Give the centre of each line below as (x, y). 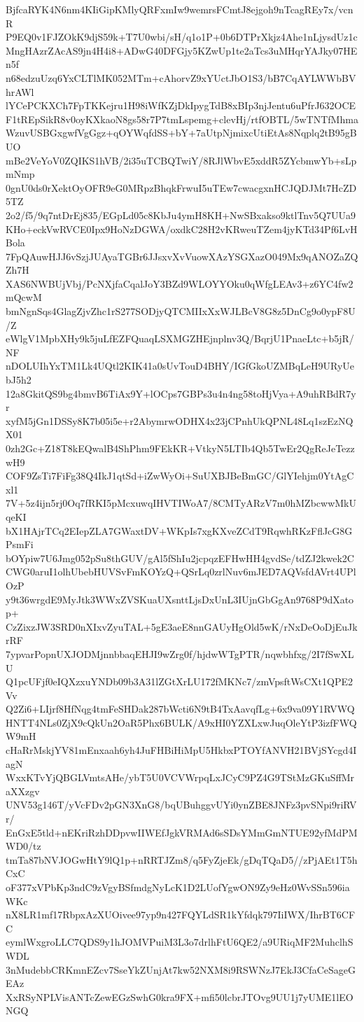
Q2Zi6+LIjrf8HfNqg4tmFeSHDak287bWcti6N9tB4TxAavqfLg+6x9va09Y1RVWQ (180, 709)
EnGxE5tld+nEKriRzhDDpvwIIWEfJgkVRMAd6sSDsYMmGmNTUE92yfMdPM (182, 832)
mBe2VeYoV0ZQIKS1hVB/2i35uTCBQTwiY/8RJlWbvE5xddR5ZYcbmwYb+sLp (181, 160)
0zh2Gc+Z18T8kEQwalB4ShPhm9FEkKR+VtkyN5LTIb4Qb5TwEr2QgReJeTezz (180, 448)
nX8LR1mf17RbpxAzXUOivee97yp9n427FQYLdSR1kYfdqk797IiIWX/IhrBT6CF (181, 915)
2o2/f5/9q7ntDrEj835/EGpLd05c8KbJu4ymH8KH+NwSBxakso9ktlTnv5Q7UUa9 (181, 215)
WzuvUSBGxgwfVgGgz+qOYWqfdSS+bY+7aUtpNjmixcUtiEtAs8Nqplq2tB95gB (181, 133)
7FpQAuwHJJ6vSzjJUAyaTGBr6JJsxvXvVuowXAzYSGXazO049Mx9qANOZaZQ (182, 256)
